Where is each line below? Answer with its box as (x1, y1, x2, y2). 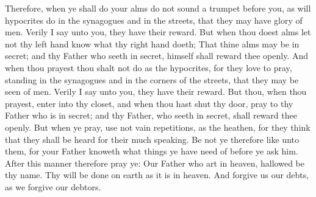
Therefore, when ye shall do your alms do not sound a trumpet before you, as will (5, 2, 311, 14)
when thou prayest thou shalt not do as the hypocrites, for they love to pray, (5, 61, 292, 74)
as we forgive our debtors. (5, 180, 101, 193)
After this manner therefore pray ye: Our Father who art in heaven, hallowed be (5, 156, 304, 169)
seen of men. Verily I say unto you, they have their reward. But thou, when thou (5, 85, 307, 98)
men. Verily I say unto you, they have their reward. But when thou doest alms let (5, 26, 311, 38)
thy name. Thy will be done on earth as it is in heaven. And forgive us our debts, (5, 168, 309, 181)
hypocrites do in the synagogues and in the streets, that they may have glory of (5, 13, 303, 26)
